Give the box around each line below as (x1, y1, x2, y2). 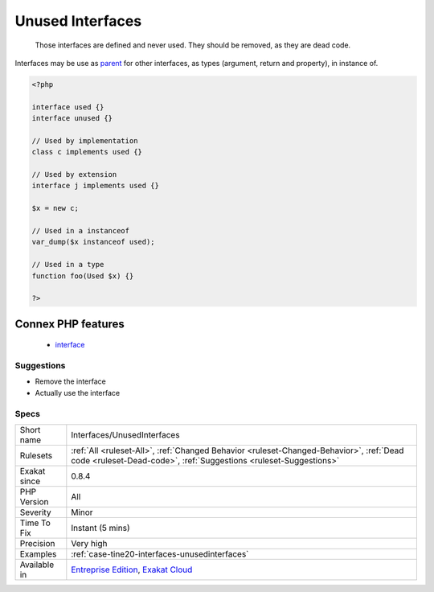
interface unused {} (31, 113, 113, 123)
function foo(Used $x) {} (31, 271, 134, 281)
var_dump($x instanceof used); (31, 237, 156, 247)
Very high (71, 538, 108, 549)
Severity (19, 507, 51, 518)
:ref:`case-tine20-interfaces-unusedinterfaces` (71, 549, 249, 560)
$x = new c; (31, 203, 80, 213)
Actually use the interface (35, 388, 121, 397)
